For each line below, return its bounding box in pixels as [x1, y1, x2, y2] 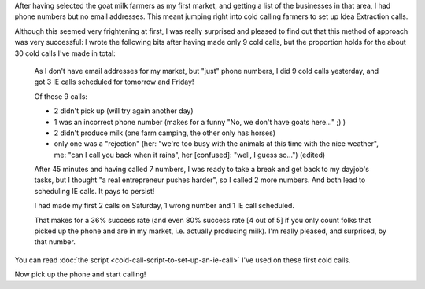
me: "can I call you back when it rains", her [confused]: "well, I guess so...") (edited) [54, 150, 326, 159]
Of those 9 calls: [34, 91, 88, 101]
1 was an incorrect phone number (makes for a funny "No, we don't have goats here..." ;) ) [54, 117, 346, 126]
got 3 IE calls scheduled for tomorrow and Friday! [34, 77, 194, 86]
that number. [34, 237, 76, 247]
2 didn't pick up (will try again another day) [54, 106, 194, 115]
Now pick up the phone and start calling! [14, 269, 146, 279]
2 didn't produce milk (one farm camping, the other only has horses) [54, 128, 275, 137]
